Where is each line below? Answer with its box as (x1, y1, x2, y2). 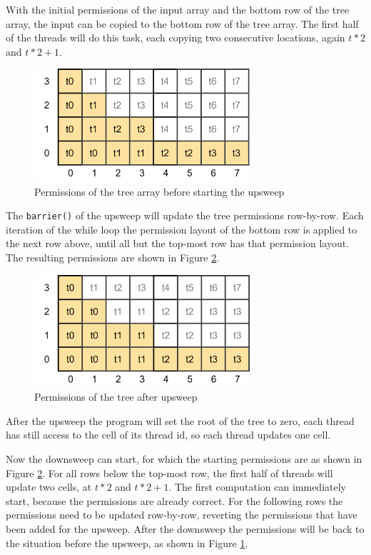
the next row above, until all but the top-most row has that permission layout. (6, 236, 350, 251)
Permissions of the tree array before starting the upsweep (34, 184, 285, 199)
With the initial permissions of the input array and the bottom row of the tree (6, 2, 350, 16)
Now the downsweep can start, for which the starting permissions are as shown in (6, 451, 362, 466)
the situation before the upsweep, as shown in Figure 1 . (6, 535, 248, 550)
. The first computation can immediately (168, 479, 346, 494)
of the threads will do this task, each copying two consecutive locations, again (6, 30, 345, 45)
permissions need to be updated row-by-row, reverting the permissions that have (6, 507, 357, 522)
